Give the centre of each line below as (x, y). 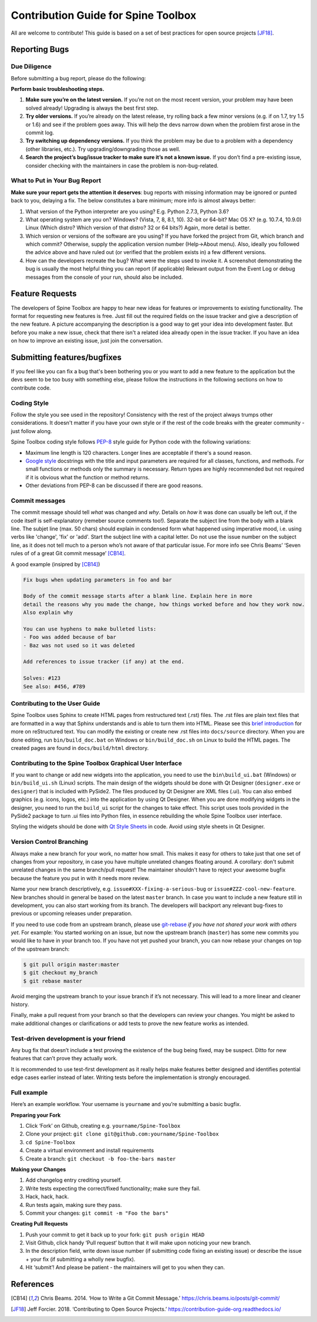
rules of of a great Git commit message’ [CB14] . (68, 553)
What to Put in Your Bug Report (56, 181)
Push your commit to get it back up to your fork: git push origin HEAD (115, 1235)
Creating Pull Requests (39, 1224)
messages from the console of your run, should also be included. (104, 277)
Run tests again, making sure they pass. (74, 1205)
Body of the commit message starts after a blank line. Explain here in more (138, 596)
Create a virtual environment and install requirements (90, 1151)
